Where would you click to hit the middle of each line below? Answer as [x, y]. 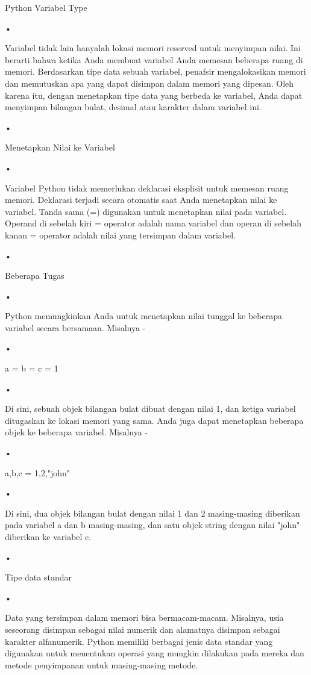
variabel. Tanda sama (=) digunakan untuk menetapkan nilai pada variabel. [146, 211]
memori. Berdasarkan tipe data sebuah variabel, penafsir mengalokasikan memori [155, 71]
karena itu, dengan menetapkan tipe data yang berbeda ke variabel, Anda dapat [154, 95]
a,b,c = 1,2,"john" [38, 472]
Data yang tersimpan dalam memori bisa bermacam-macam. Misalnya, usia [144, 617]
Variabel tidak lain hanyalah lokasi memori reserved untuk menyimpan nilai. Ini [153, 48]
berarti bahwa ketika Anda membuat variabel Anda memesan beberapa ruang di [154, 59]
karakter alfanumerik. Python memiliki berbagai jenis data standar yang [139, 641]
